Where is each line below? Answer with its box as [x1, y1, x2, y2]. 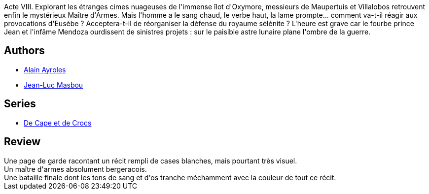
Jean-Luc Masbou [24, 80, 83, 89]
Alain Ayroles [24, 65, 66, 74]
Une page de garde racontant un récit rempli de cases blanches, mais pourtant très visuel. [4, 156, 297, 165]
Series [4, 97, 36, 110]
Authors [4, 44, 45, 57]
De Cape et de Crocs [24, 118, 92, 127]
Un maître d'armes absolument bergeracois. [4, 164, 147, 173]
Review [4, 135, 41, 148]
